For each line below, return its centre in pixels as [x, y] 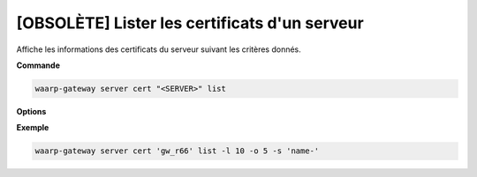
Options [31, 111]
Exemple [33, 128]
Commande [38, 65]
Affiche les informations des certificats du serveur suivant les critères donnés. [159, 49]
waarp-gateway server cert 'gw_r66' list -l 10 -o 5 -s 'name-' [177, 151]
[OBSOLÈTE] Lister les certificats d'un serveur [190, 23]
